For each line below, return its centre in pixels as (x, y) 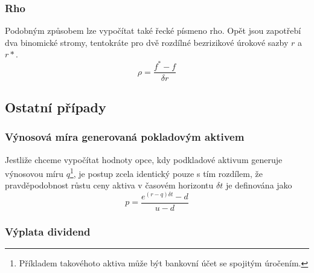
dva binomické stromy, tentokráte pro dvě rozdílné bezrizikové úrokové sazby (147, 42)
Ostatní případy (56, 107)
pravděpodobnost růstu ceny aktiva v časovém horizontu (109, 185)
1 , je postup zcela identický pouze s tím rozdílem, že (166, 172)
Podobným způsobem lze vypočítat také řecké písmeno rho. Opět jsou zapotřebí (153, 31)
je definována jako (259, 185)
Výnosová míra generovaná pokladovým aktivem (125, 137)
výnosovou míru (34, 173)
